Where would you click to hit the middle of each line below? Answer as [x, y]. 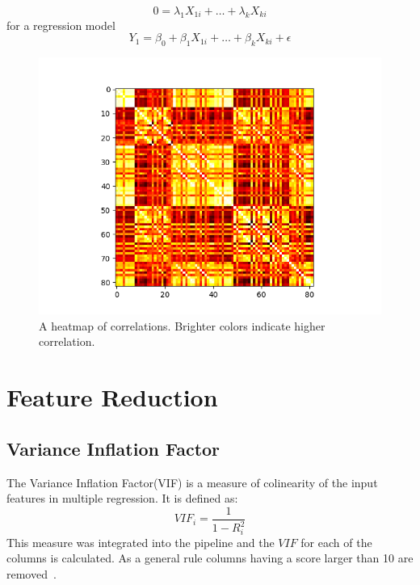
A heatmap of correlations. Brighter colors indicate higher [182, 325]
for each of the [336, 542]
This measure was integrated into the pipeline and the [141, 542]
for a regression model [61, 25]
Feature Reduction [112, 397]
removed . [31, 574]
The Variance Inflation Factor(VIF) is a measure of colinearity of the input [192, 482]
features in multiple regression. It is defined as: [122, 498]
